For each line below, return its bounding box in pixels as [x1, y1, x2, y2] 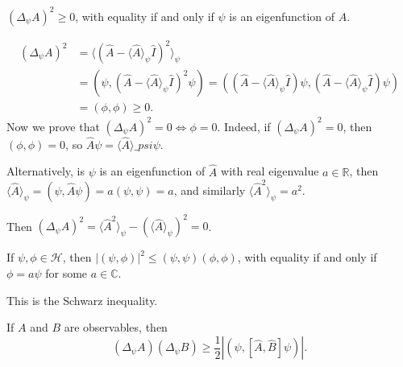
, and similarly [173, 181, 246, 198]
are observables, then [64, 319, 168, 336]
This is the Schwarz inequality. [6, 291, 158, 308]
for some [45, 265, 88, 282]
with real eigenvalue [221, 163, 319, 179]
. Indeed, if [217, 118, 271, 134]
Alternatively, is [6, 163, 85, 179]
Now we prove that [6, 118, 100, 134]
